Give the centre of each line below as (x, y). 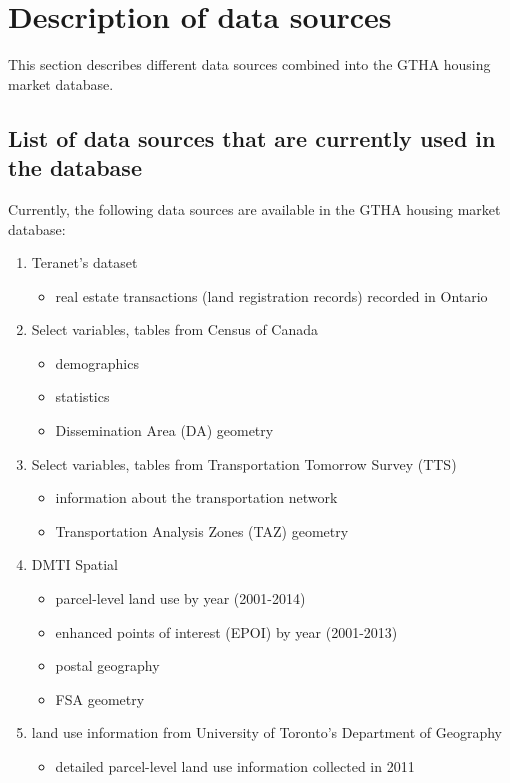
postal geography (107, 665)
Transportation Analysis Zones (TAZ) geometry (202, 530)
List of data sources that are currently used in (252, 137)
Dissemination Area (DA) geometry (164, 430)
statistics (82, 396)
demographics (97, 362)
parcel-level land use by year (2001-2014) (180, 598)
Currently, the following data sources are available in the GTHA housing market (254, 208)
